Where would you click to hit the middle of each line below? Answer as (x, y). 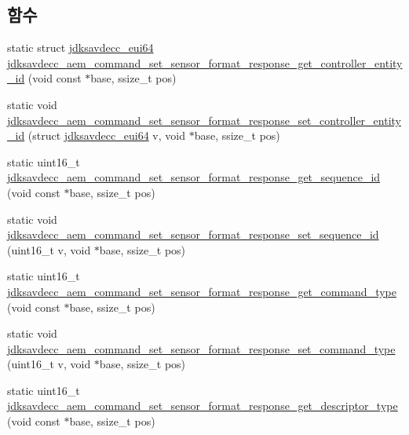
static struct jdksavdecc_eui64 (80, 48)
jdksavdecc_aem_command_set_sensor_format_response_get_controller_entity (205, 62)
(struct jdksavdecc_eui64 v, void (106, 135)
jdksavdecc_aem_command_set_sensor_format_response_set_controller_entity (204, 120)
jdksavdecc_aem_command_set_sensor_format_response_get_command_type (202, 291)
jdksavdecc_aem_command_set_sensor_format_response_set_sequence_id (193, 234)
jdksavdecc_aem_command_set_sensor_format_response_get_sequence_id (194, 177)
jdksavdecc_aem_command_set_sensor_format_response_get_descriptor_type (203, 406)
